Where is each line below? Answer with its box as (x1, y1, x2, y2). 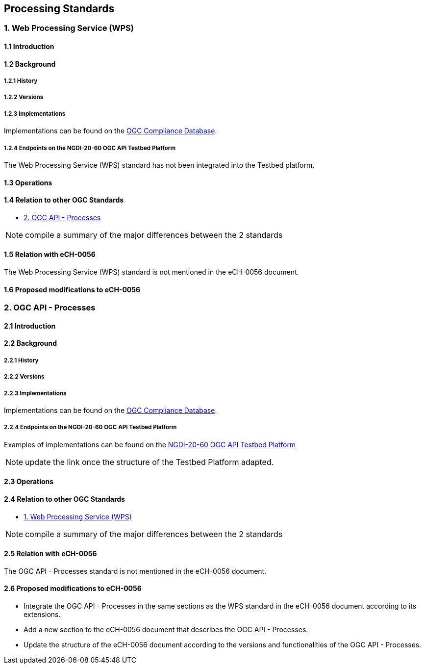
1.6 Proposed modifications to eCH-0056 (4, 285, 141, 294)
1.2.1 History (4, 77, 38, 85)
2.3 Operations (4, 477, 54, 486)
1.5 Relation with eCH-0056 (4, 250, 96, 259)
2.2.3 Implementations (4, 389, 67, 397)
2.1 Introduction (4, 321, 56, 330)
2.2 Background (4, 339, 57, 348)
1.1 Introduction (4, 42, 54, 51)
